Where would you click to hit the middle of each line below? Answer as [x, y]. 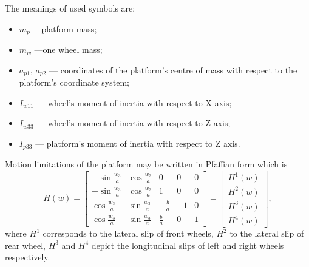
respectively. [28, 257]
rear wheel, [25, 245]
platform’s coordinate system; [74, 82]
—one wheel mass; [68, 49]
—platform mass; [65, 28]
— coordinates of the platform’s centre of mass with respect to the [173, 69]
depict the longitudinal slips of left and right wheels [188, 245]
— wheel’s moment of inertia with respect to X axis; [134, 102]
